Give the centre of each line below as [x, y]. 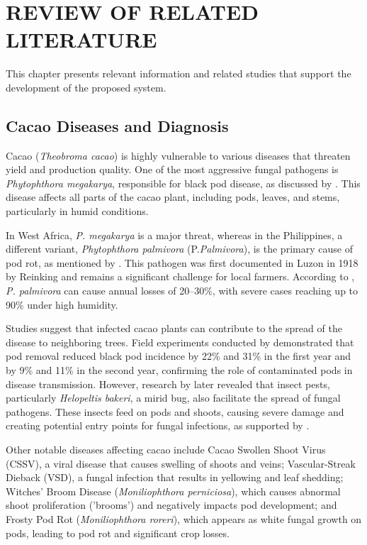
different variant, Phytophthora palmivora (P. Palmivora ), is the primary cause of [179, 249]
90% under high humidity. [62, 304]
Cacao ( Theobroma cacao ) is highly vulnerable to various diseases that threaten [178, 155]
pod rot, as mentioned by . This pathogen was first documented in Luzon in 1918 [182, 262]
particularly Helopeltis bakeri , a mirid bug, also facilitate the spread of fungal [173, 398]
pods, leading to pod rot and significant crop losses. [118, 533]
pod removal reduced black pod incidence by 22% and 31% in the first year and [179, 356]
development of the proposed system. [86, 87]
